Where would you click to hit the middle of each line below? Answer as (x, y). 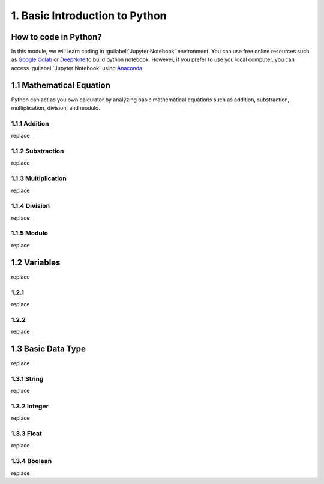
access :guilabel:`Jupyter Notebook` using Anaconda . (77, 68)
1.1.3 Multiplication (39, 178)
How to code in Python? (56, 37)
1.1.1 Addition (30, 123)
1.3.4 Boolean (31, 461)
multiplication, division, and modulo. (55, 108)
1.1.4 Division (31, 206)
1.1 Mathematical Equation (61, 85)
